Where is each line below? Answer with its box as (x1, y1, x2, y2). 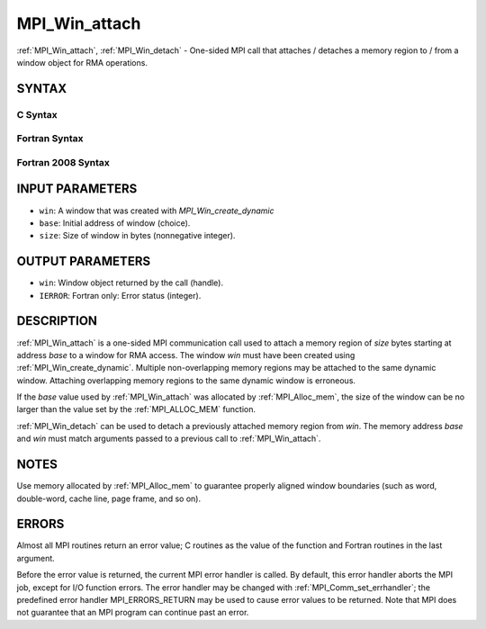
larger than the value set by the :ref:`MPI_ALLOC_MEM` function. (16, 404, 256, 415)
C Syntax (16, 108, 58, 121)
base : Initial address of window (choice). (39, 217, 191, 229)
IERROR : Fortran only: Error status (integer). (39, 290, 202, 301)
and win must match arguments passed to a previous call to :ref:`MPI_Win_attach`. (16, 433, 321, 445)
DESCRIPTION (16, 313, 98, 328)
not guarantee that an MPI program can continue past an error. (16, 607, 249, 618)
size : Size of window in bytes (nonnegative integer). (39, 230, 236, 241)
